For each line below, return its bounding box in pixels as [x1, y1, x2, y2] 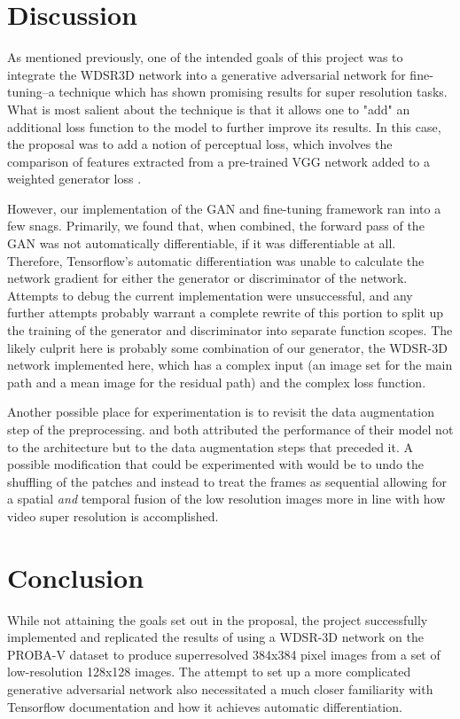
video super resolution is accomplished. [7, 506, 219, 525]
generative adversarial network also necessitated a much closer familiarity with [7, 680, 433, 699]
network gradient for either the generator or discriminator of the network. [7, 269, 408, 287]
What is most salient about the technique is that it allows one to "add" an [7, 99, 410, 118]
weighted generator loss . [7, 169, 142, 188]
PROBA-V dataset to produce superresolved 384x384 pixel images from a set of [7, 645, 441, 663]
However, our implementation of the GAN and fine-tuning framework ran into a [7, 199, 441, 217]
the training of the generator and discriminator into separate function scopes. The [7, 321, 453, 340]
